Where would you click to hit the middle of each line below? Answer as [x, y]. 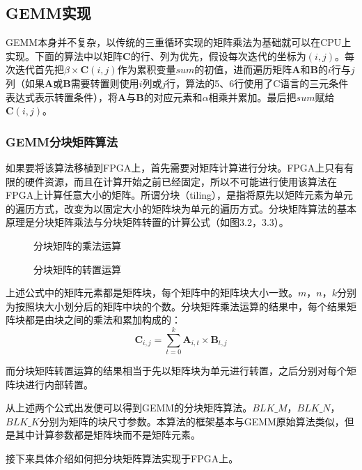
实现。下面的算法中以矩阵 [64, 55]
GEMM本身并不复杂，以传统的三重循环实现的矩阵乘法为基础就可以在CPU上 [179, 42]
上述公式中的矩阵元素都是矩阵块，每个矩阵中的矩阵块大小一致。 [152, 293]
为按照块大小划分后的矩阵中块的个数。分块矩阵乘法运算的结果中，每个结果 [176, 306]
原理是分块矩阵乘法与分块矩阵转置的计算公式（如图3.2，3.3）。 [147, 222]
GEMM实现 [48, 13]
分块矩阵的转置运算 [77, 269]
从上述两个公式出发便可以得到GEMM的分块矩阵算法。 [129, 408]
